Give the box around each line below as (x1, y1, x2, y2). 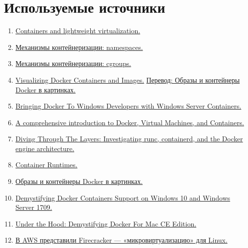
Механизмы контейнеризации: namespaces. (15, 42, 143, 52)
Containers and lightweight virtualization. (15, 25, 141, 36)
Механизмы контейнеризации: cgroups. (15, 58, 131, 68)
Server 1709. (15, 202, 52, 212)
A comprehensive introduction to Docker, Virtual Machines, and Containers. (15, 117, 244, 127)
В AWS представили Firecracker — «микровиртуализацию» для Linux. (15, 235, 227, 245)
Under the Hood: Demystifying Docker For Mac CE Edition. (15, 218, 197, 228)
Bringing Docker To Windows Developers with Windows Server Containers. (15, 101, 242, 111)
